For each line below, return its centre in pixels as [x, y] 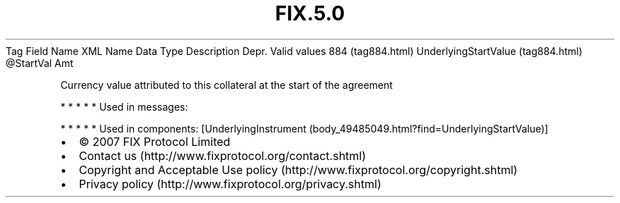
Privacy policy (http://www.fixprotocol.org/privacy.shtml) [230, 184]
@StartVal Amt [40, 63]
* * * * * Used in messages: [124, 106]
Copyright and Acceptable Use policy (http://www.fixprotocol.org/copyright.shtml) [298, 170]
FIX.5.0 [310, 13]
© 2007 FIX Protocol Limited [155, 141]
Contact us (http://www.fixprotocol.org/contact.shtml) [223, 155]
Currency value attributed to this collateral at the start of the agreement [226, 85]
